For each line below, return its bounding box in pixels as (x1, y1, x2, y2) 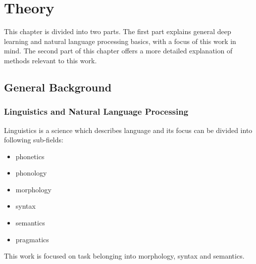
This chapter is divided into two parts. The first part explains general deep (4, 26, 231, 37)
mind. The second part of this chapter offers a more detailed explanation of (4, 45, 233, 56)
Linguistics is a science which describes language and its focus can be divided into (4, 125, 253, 135)
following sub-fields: (4, 134, 63, 145)
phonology (15, 168, 47, 178)
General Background (4, 79, 112, 94)
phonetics (15, 151, 45, 161)
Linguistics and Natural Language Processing (4, 105, 189, 118)
